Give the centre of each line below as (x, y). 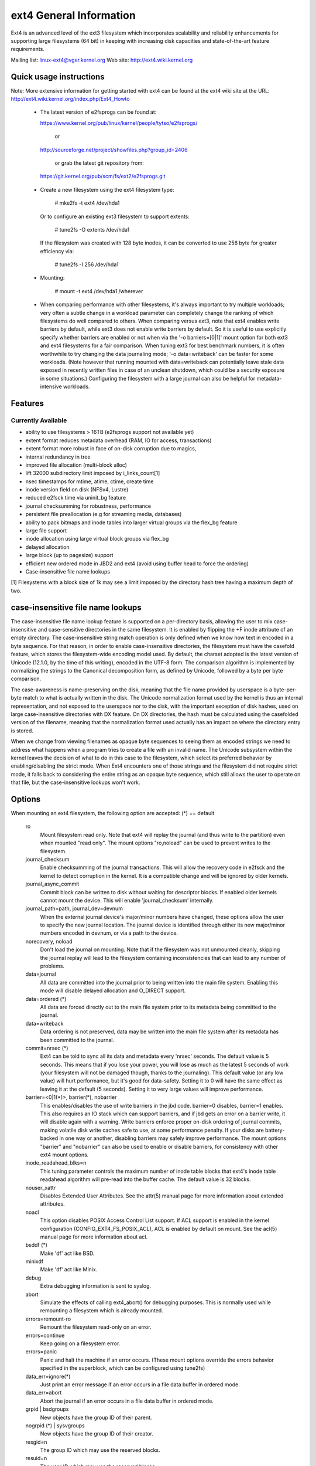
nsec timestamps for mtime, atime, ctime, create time (90, 481)
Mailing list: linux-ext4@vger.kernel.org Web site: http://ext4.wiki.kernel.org (102, 60)
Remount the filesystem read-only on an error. (96, 1327)
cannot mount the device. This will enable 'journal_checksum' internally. (127, 900)
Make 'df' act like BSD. (67, 1253)
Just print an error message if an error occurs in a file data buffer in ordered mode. (140, 1384)
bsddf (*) (37, 1245)
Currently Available (39, 420)
